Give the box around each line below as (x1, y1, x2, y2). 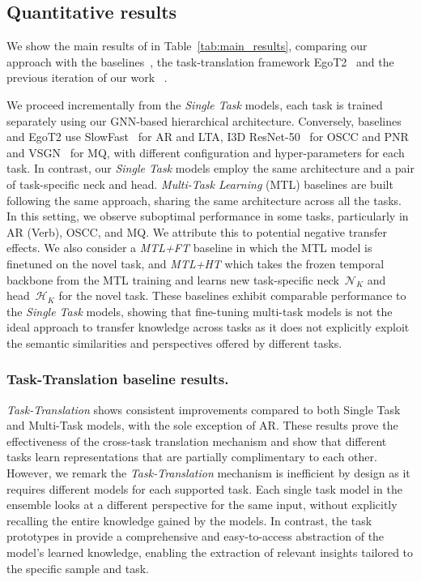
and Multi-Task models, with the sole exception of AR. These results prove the (6, 417, 398, 434)
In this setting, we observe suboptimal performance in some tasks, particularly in (6, 208, 409, 225)
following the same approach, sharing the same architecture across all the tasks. (6, 191, 402, 208)
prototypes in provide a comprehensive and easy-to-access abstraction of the (6, 528, 385, 545)
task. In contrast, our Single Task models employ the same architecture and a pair (6, 160, 415, 177)
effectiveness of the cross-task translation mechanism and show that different (6, 432, 387, 449)
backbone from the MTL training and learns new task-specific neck (6, 271, 339, 288)
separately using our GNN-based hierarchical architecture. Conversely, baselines (6, 112, 402, 129)
